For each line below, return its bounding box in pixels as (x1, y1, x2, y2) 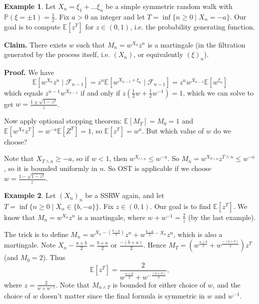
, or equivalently (133, 49, 183, 59)
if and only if (80, 87, 120, 97)
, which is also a (173, 228, 222, 239)
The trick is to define (4, 228, 68, 239)
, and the (212, 279, 240, 289)
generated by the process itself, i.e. (4, 49, 110, 59)
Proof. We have (4, 67, 54, 77)
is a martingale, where (77, 211, 145, 222)
